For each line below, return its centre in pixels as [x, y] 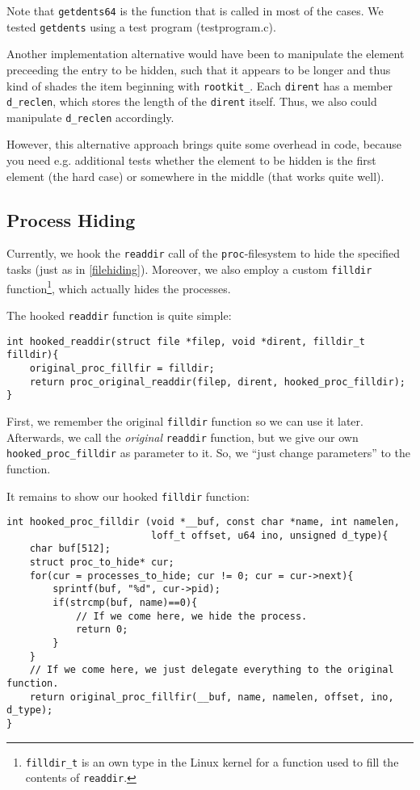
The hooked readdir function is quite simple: [119, 315]
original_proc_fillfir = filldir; [122, 368]
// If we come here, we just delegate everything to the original [212, 670]
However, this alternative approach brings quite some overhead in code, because [204, 144]
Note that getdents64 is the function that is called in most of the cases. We [195, 11]
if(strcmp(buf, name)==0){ [125, 603]
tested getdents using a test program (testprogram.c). [141, 26]
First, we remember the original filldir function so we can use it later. [185, 420]
